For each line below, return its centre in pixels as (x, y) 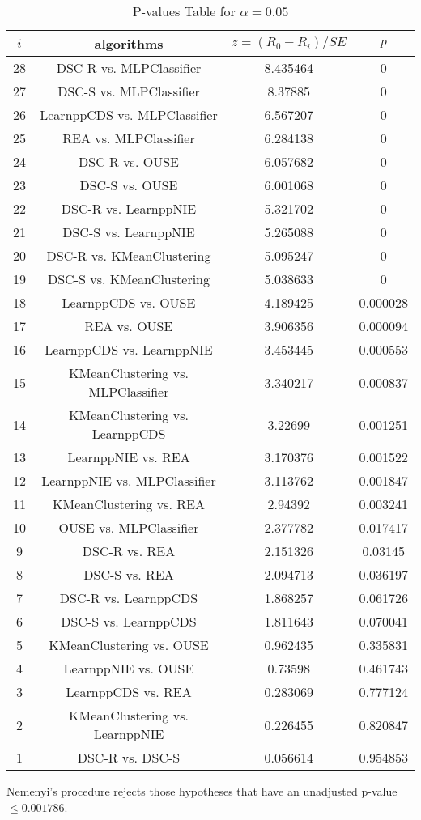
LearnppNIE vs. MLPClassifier (129, 480)
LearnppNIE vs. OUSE (129, 668)
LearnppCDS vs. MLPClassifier (129, 115)
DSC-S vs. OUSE (129, 185)
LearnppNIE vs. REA (129, 457)
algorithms (129, 43)
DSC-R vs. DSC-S (129, 757)
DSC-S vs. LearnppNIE (129, 232)
